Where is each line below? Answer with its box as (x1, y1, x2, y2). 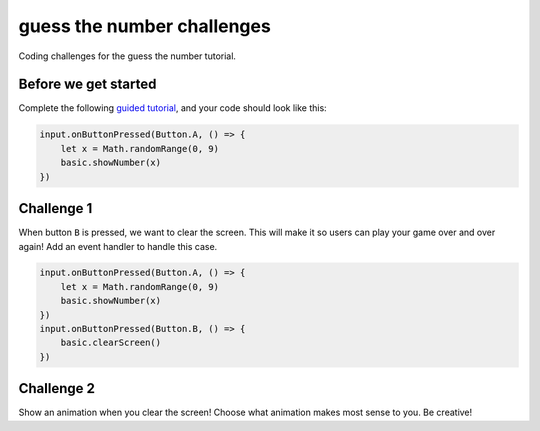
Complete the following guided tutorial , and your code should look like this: (18, 102, 327, 114)
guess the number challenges (18, 15, 272, 37)
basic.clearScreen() (60, 337, 162, 349)
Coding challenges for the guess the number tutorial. (18, 50, 237, 62)
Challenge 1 (18, 200, 93, 217)
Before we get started (18, 76, 157, 93)
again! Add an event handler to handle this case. (18, 240, 218, 252)
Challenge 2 (18, 380, 95, 397)
